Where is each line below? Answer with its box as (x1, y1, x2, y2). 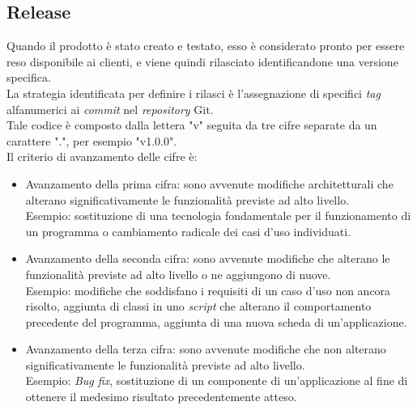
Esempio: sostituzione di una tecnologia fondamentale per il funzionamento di (25, 207, 411, 224)
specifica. (6, 69, 51, 86)
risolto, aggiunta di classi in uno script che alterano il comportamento (25, 298, 372, 315)
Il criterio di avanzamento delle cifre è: (6, 148, 198, 165)
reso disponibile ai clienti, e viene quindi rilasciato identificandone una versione (6, 53, 398, 70)
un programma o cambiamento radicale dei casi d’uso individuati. (25, 222, 351, 239)
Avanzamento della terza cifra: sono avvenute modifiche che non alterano (25, 340, 386, 357)
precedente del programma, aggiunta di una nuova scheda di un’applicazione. (25, 313, 407, 330)
